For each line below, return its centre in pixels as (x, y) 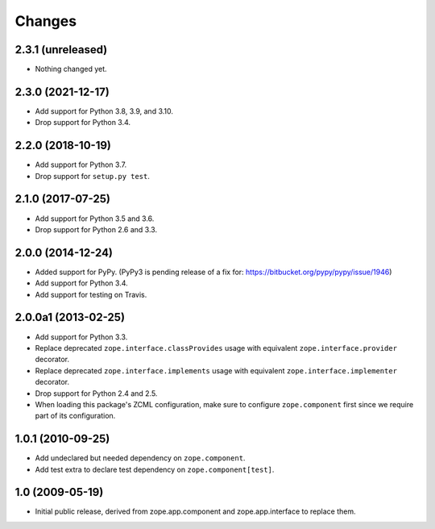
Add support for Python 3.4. (81, 283)
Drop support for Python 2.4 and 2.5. (96, 393)
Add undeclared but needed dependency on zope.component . (140, 458)
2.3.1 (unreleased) (61, 50)
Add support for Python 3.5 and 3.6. (95, 219)
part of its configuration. (75, 416)
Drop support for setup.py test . (93, 176)
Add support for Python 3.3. (81, 337)
